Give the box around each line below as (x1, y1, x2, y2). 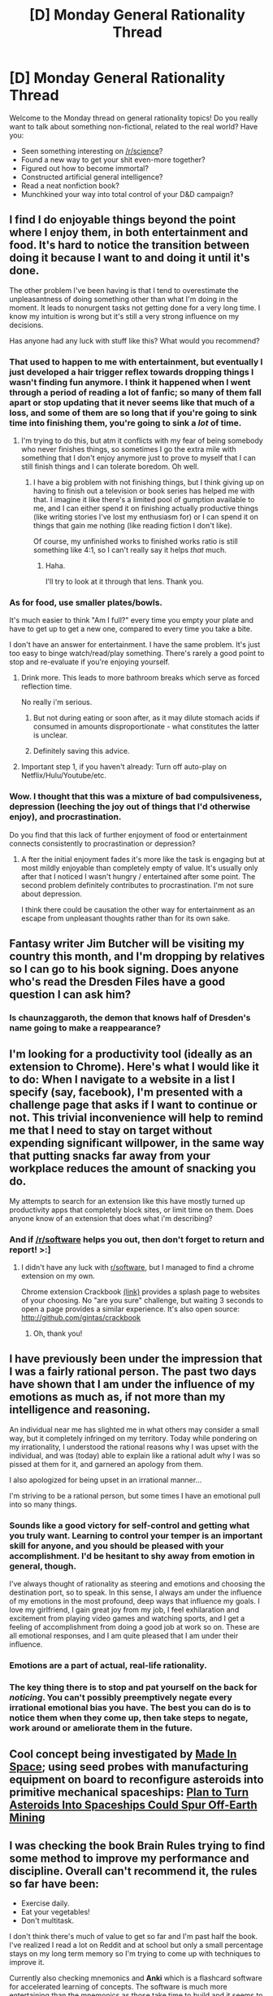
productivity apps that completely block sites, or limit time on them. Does (9, 1205, 254, 1215)
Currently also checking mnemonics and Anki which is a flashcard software (9, 1973, 262, 1983)
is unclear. (32, 730, 68, 740)
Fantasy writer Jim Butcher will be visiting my (9, 937, 245, 951)
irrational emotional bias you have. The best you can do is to (9, 1702, 251, 1714)
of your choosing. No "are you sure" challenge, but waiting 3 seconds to (20, 1296, 263, 1306)
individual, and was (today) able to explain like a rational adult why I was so (9, 1451, 261, 1460)
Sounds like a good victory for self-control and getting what (9, 1520, 250, 1531)
